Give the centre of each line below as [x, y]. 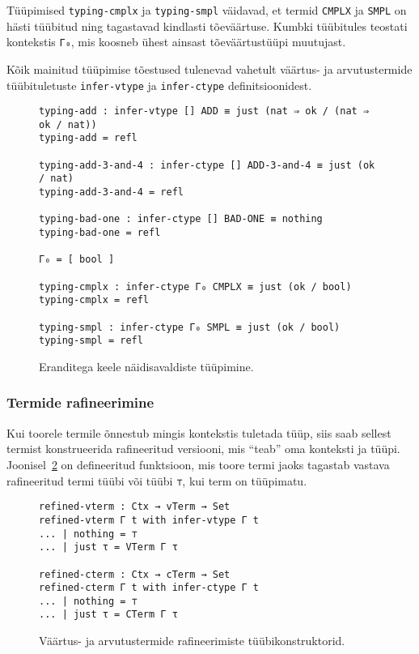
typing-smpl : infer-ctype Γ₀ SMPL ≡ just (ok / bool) [190, 327]
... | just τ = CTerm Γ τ [108, 615]
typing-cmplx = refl [94, 300]
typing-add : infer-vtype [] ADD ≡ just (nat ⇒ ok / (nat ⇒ [204, 111]
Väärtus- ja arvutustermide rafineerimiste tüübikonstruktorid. [192, 641]
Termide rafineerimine [80, 402]
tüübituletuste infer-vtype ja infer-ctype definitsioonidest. [159, 85]
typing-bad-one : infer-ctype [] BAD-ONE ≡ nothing [181, 219]
